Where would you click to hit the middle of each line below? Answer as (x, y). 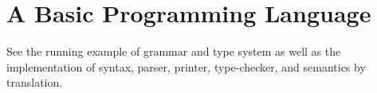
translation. (35, 82)
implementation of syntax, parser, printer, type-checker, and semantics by (186, 66)
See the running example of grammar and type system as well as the (174, 51)
